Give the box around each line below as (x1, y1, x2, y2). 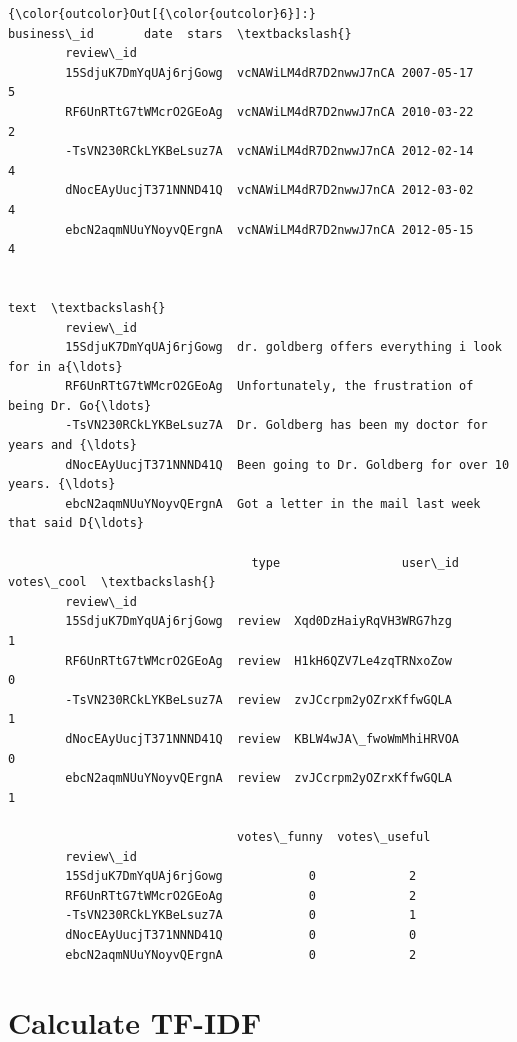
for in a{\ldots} (8, 359, 123, 374)
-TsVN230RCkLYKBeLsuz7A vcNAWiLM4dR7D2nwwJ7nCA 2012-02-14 (65, 144, 474, 159)
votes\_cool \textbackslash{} (8, 575, 216, 590)
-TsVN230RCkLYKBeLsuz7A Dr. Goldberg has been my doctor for (65, 418, 488, 433)
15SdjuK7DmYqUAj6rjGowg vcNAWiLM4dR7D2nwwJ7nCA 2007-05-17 (65, 65, 474, 80)
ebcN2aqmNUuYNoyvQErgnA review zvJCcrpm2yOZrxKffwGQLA (65, 771, 452, 786)
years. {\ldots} (8, 477, 116, 492)
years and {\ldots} (8, 438, 137, 453)
